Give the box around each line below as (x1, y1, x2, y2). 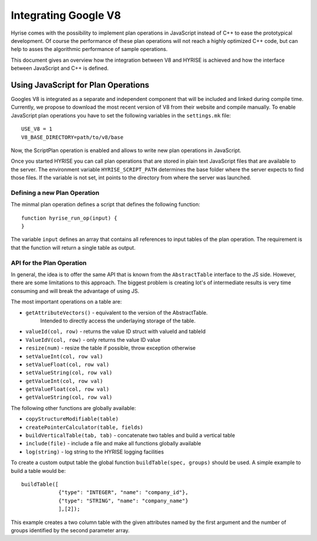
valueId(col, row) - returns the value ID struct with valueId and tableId (25, 328, 205, 335)
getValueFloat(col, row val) (25, 386, 110, 393)
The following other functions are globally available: (11, 404, 136, 411)
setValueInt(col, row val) (25, 353, 103, 359)
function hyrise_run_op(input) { (21, 214, 117, 221)
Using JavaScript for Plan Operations (11, 80, 150, 90)
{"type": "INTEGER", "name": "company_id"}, (58, 489, 189, 496)
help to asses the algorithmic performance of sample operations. (11, 46, 168, 53)
